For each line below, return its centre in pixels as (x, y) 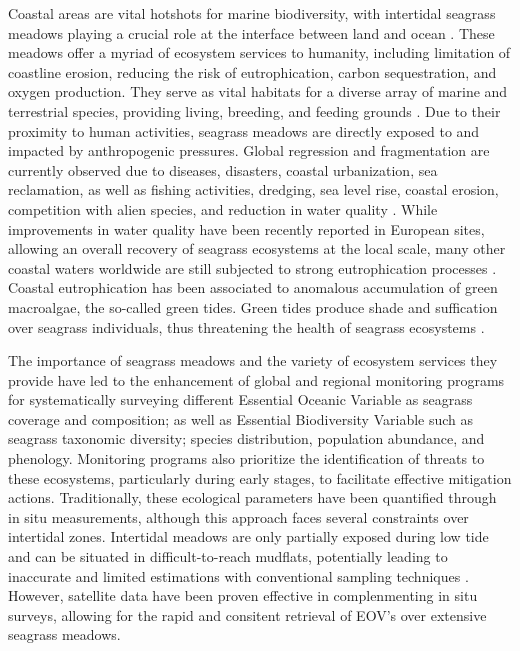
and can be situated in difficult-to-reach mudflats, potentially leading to (228, 556)
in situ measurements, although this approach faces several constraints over (238, 516)
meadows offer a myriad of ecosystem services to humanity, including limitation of (259, 52)
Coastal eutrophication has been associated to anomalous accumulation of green (253, 287)
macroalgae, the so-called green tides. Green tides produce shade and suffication (253, 306)
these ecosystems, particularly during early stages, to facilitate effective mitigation (260, 477)
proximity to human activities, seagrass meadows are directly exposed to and (244, 130)
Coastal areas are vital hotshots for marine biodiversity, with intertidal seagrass (252, 13)
